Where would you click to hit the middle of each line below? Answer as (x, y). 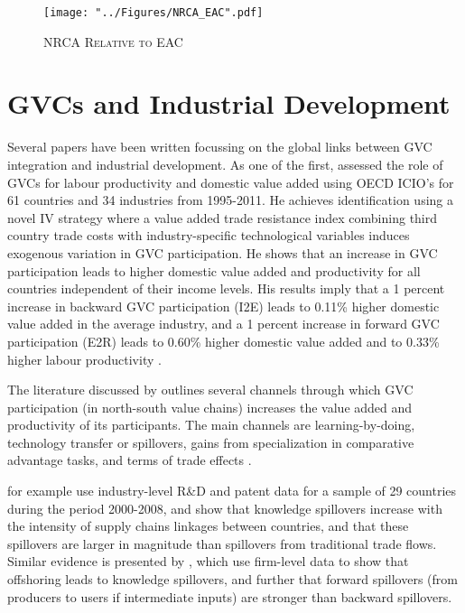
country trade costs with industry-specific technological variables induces (209, 235)
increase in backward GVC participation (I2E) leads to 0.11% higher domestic (223, 306)
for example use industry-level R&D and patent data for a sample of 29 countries (232, 491)
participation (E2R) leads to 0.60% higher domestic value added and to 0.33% (223, 341)
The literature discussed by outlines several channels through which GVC (210, 390)
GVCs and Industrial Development (229, 103)
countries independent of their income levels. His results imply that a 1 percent (226, 288)
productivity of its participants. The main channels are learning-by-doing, (211, 425)
